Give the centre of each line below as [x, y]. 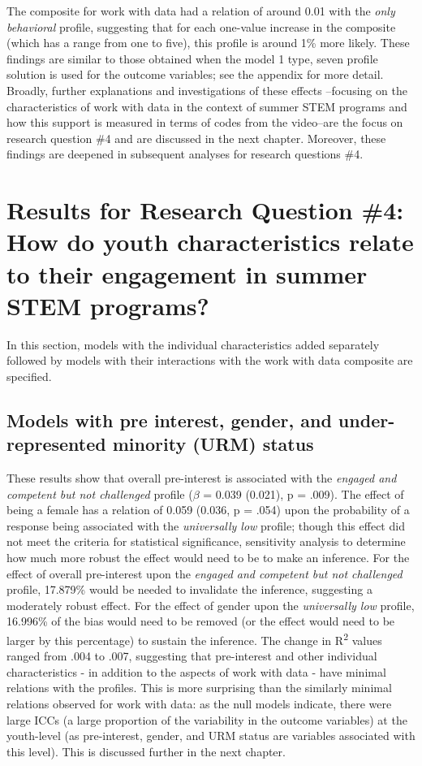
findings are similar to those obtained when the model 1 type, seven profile [192, 58]
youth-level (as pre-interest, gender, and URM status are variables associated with [211, 736]
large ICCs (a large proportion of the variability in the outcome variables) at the [207, 719]
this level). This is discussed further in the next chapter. [146, 751]
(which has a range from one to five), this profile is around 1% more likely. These [208, 43]
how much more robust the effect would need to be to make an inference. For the [208, 557]
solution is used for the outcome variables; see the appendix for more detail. [195, 74]
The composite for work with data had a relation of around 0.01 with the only [201, 11]
